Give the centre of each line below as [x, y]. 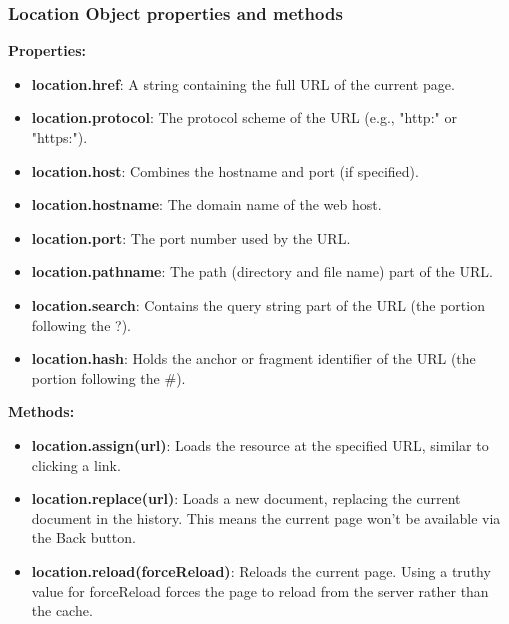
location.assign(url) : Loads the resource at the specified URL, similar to [260, 444]
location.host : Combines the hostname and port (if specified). [225, 170]
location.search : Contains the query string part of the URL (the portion [258, 304]
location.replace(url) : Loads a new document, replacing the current [246, 498]
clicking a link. [76, 464]
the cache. [62, 610]
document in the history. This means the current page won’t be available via [266, 517]
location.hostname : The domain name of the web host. [206, 204]
